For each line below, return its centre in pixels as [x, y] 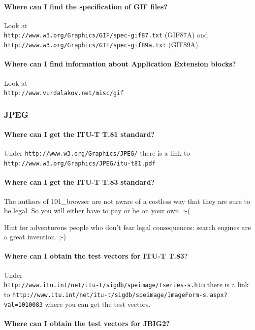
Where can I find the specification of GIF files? [86, 6]
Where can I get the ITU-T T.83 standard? [80, 182]
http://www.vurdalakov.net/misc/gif [64, 93]
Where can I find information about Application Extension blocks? [120, 64]
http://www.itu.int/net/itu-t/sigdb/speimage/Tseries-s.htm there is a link [127, 284]
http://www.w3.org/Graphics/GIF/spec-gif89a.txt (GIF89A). [102, 45]
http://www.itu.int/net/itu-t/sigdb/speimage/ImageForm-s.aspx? [120, 295]
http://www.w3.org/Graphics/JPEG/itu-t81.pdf [80, 164]
